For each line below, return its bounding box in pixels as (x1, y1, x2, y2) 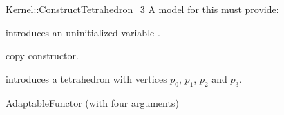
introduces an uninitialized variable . (6, 25, 160, 39)
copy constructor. (6, 48, 79, 63)
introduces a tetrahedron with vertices (6, 71, 167, 85)
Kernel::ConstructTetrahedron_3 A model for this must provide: (6, 2, 279, 16)
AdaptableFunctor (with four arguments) (6, 95, 179, 109)
